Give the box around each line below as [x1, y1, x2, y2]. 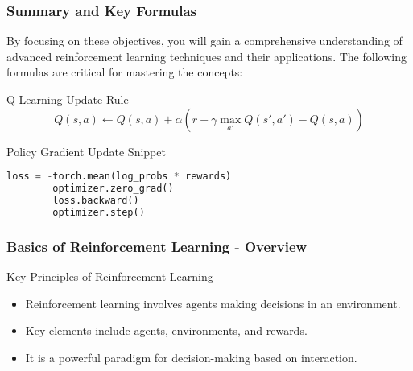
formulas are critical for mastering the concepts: [6, 64, 243, 80]
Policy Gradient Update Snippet [6, 142, 166, 159]
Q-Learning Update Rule [6, 91, 129, 107]
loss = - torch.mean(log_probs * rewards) [6, 171, 232, 183]
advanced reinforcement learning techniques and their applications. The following [6, 47, 407, 64]
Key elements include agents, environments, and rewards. [25, 322, 308, 339]
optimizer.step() [52, 206, 145, 218]
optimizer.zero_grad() [52, 183, 174, 195]
